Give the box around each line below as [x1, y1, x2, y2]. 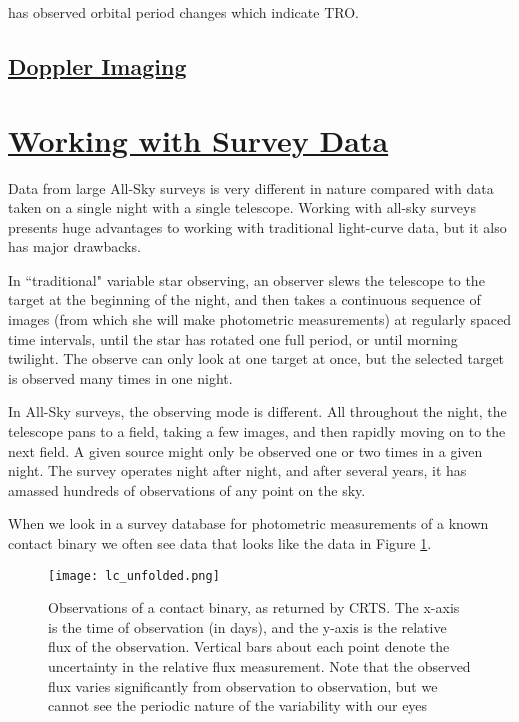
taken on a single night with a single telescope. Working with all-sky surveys [8, 197, 476, 218]
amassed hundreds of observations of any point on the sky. [8, 479, 366, 500]
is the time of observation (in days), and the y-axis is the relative [48, 616, 447, 637]
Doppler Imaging [8, 50, 187, 81]
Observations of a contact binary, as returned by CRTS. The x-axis [48, 597, 460, 618]
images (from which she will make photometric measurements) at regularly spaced [8, 309, 511, 330]
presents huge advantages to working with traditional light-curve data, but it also [8, 216, 507, 237]
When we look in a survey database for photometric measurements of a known [8, 513, 489, 534]
